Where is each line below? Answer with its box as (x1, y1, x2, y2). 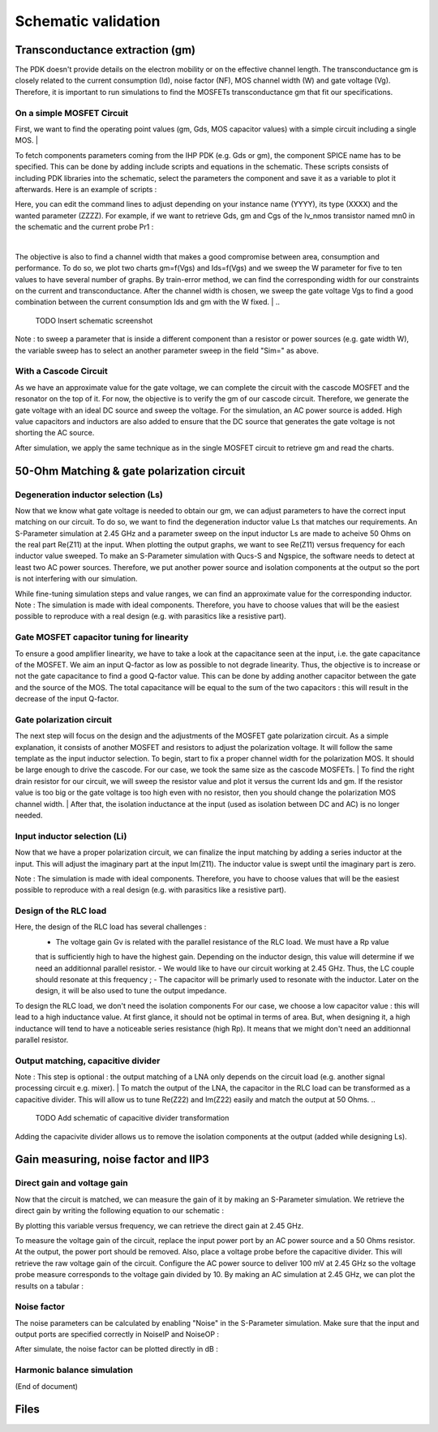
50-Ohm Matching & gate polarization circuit (15, 464, 246, 478)
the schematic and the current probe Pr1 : (15, 222, 154, 232)
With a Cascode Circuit (15, 366, 109, 377)
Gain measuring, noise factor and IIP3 (15, 1152, 210, 1167)
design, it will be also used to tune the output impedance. (35, 986, 227, 996)
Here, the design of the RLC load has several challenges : (15, 922, 207, 932)
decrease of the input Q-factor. (15, 694, 119, 704)
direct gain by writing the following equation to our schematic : (15, 1206, 225, 1215)
